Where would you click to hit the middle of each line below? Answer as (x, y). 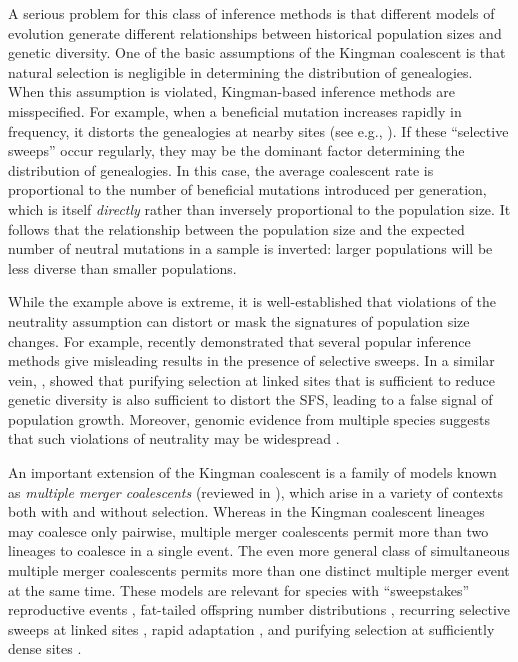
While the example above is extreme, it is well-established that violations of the (252, 301)
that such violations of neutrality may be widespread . (174, 438)
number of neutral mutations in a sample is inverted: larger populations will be (250, 248)
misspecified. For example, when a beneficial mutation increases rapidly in (235, 110)
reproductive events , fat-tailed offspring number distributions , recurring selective (259, 609)
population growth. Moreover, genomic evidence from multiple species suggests (249, 418)
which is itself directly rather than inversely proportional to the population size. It (259, 208)
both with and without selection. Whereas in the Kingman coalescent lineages (246, 511)
